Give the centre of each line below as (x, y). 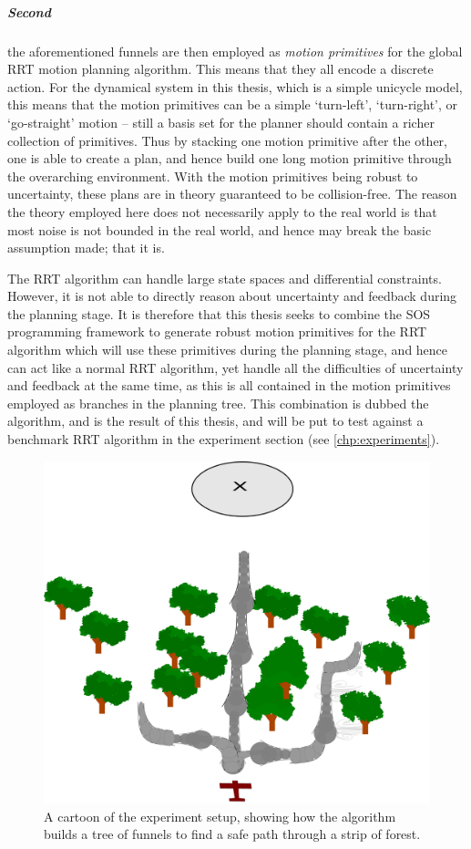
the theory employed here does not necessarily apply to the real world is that (222, 211)
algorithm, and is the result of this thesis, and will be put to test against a (215, 421)
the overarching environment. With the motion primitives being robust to (213, 176)
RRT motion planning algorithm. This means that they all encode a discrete (220, 69)
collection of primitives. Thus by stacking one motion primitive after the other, (227, 140)
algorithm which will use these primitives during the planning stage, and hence (228, 350)
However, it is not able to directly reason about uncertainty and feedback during (232, 296)
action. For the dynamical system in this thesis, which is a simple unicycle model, (235, 86)
